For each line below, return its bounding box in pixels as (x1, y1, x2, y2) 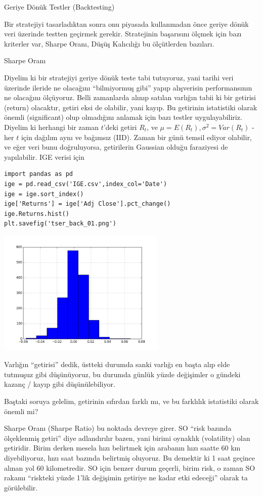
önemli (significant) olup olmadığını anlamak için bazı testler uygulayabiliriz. (4, 112, 242, 122)
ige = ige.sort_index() (4, 190, 84, 198)
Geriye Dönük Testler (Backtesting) (4, 2, 115, 12)
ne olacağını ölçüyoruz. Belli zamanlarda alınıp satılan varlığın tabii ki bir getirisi (4, 92, 256, 103)
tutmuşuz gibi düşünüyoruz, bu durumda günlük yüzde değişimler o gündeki (4, 369, 241, 379)
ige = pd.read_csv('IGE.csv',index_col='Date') (4, 180, 167, 188)
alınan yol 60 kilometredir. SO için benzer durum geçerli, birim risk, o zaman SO (4, 462, 255, 473)
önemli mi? (4, 405, 38, 416)
